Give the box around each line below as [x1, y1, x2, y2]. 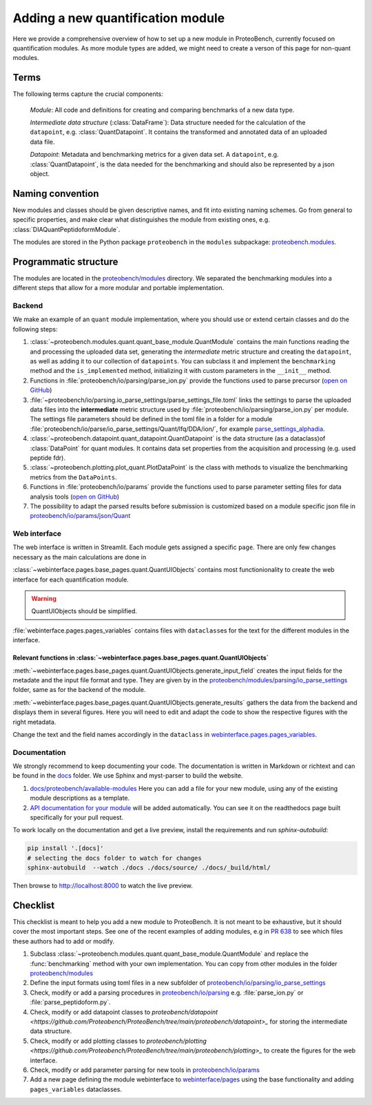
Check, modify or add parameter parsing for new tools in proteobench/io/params [30, 1066, 260, 1074]
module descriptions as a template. [30, 794, 130, 803]
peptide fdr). [30, 453, 65, 462]
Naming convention [12, 187, 99, 200]
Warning [31, 595, 56, 602]
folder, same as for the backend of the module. [12, 686, 146, 694]
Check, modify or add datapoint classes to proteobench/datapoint [30, 1008, 218, 1016]
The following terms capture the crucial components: [12, 90, 163, 98]
